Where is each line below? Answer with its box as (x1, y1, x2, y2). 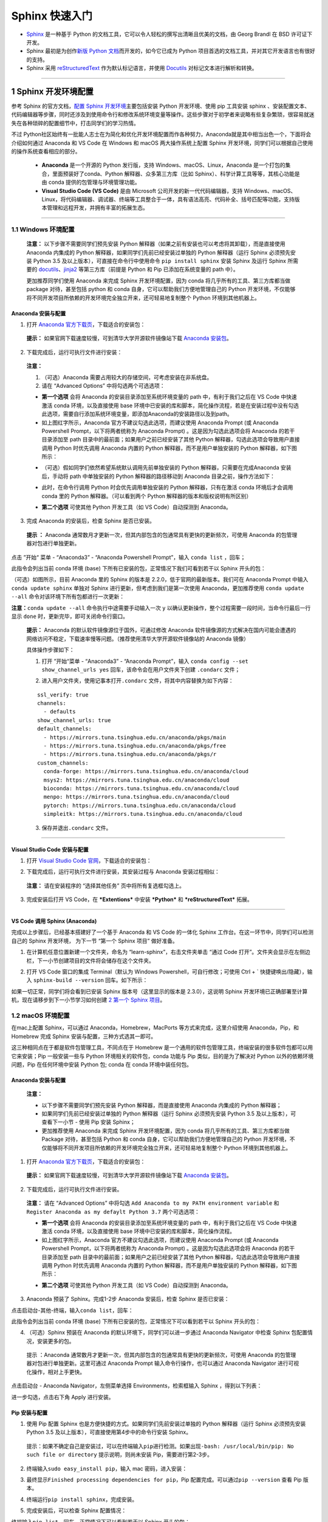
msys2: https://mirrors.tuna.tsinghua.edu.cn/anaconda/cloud (43, 776, 230, 784)
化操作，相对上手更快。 (26, 1368, 85, 1375)
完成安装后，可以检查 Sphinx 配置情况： (26, 1507, 127, 1514)
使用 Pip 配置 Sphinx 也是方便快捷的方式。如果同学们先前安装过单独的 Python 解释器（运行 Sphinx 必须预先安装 (26, 1420, 306, 1428)
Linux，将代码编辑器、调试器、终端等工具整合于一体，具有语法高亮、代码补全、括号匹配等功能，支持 (41, 195, 295, 203)
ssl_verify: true (37, 691, 89, 698)
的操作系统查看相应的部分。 (11, 147, 81, 155)
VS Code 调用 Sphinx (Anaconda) (11, 917, 97, 925)
